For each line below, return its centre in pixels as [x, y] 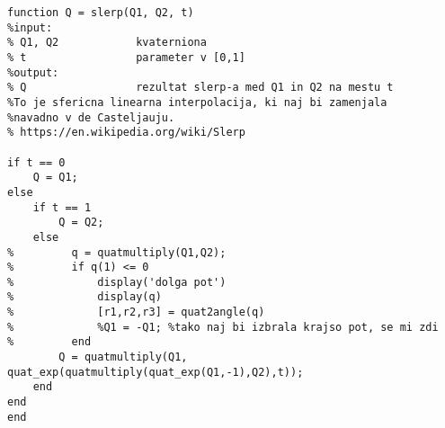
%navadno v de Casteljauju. [91, 117]
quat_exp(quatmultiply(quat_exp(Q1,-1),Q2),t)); [156, 372]
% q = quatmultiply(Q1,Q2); [117, 252]
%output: [33, 72]
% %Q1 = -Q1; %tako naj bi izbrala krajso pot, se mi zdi [223, 327]
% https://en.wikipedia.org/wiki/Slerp [126, 133]
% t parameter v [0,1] [126, 57]
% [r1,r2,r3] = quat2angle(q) [136, 312]
